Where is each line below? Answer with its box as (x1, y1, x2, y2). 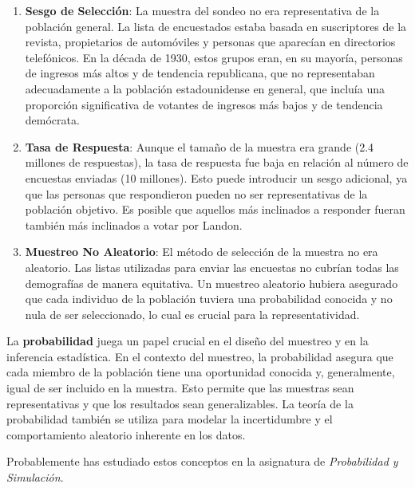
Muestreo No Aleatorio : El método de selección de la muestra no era (25, 243, 378, 260)
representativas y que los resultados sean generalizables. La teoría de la (6, 395, 354, 411)
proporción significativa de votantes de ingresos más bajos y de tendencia (25, 96, 383, 112)
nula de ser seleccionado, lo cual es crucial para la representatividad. (25, 305, 360, 322)
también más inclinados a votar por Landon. (25, 216, 243, 233)
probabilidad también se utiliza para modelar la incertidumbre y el (6, 411, 333, 427)
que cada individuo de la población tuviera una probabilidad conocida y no (25, 290, 393, 307)
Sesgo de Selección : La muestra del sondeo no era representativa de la (25, 2, 380, 18)
